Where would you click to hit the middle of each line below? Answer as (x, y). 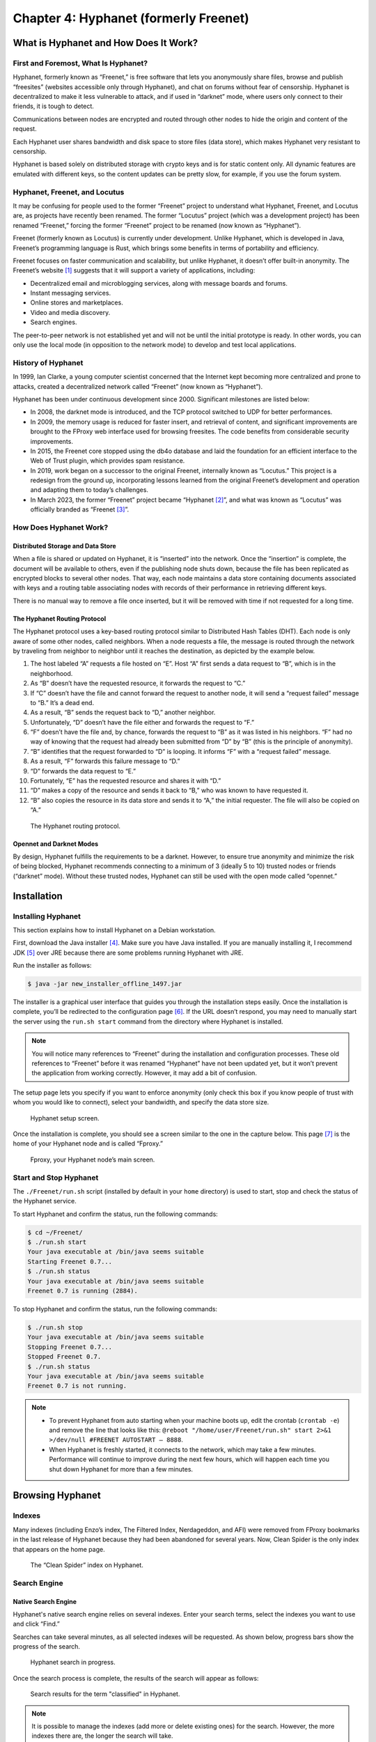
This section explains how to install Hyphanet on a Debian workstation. (114, 930)
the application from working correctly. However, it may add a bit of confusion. (144, 1073)
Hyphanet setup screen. (65, 1118)
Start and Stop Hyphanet (56, 1178)
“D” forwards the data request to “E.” (83, 771)
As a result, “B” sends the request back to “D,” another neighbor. (123, 712)
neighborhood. (52, 673)
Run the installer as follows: (52, 966)
